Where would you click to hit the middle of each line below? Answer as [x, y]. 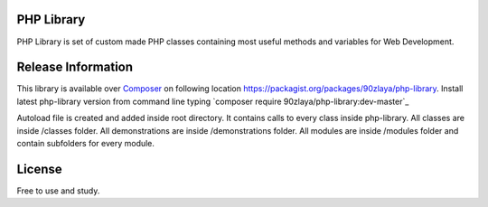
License [39, 169]
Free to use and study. [58, 191]
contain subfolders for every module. [86, 143]
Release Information [75, 67]
